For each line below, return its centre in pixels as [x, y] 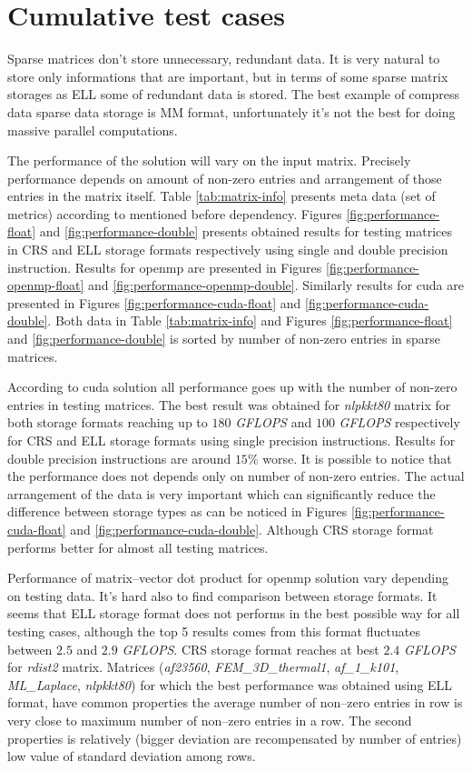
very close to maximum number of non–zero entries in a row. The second [210, 720]
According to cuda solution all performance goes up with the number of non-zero [232, 387]
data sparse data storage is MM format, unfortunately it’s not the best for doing [231, 111]
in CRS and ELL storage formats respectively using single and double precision [228, 250]
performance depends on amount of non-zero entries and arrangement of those [225, 178]
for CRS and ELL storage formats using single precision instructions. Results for [231, 440]
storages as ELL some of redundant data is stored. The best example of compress [234, 94]
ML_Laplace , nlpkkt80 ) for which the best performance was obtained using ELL [230, 684]
